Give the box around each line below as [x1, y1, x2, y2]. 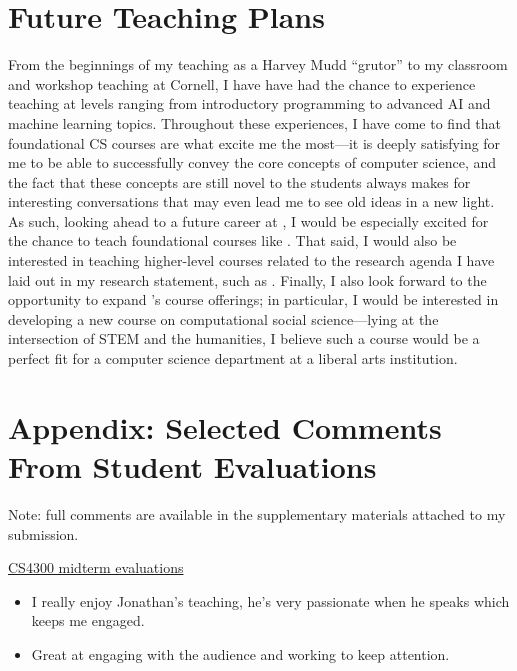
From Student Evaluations [8, 446, 377, 486]
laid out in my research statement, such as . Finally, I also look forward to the [8, 269, 487, 290]
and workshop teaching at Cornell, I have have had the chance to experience [8, 73, 476, 94]
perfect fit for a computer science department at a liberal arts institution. [8, 348, 458, 369]
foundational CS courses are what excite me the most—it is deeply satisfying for [8, 132, 501, 153]
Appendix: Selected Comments [8, 406, 442, 447]
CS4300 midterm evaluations [8, 557, 184, 578]
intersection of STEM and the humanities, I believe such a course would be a [8, 328, 480, 349]
